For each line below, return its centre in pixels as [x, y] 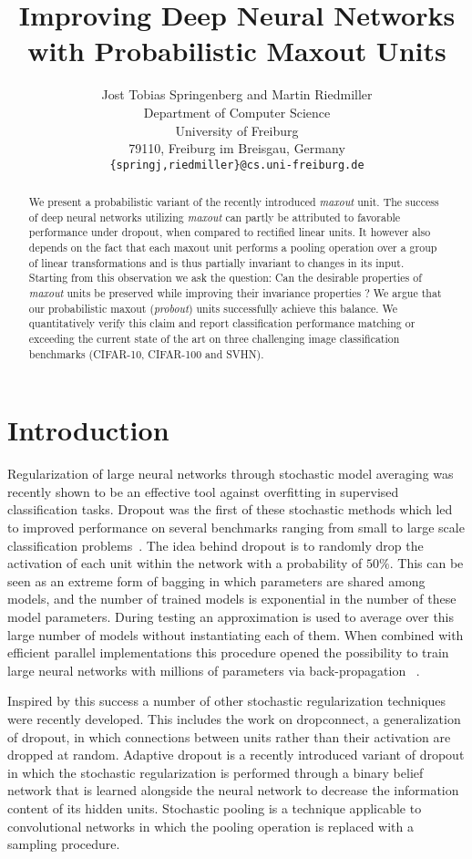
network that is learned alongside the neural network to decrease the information [233, 790]
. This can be [426, 563]
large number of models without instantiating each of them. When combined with [236, 634]
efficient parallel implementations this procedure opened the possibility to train [228, 652]
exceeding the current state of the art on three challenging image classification [214, 339]
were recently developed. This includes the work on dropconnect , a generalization [234, 719]
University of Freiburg [237, 130]
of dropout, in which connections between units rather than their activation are [229, 736]
